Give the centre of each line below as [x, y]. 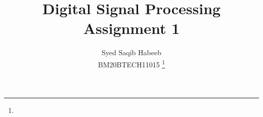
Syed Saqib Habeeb [131, 52]
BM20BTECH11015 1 [131, 63]
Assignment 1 [131, 28]
